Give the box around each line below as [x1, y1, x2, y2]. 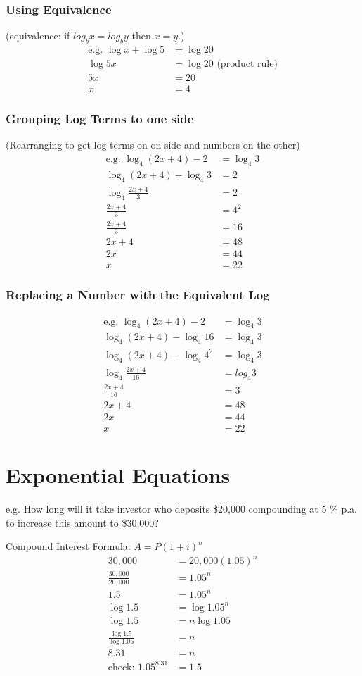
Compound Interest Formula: [6, 539, 131, 553]
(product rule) [216, 59, 278, 70]
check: [108, 662, 135, 672]
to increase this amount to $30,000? [6, 515, 159, 530]
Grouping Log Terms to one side [6, 110, 194, 127]
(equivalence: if [6, 28, 70, 43]
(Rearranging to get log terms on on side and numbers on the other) [6, 137, 300, 152]
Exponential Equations [6, 461, 231, 489]
